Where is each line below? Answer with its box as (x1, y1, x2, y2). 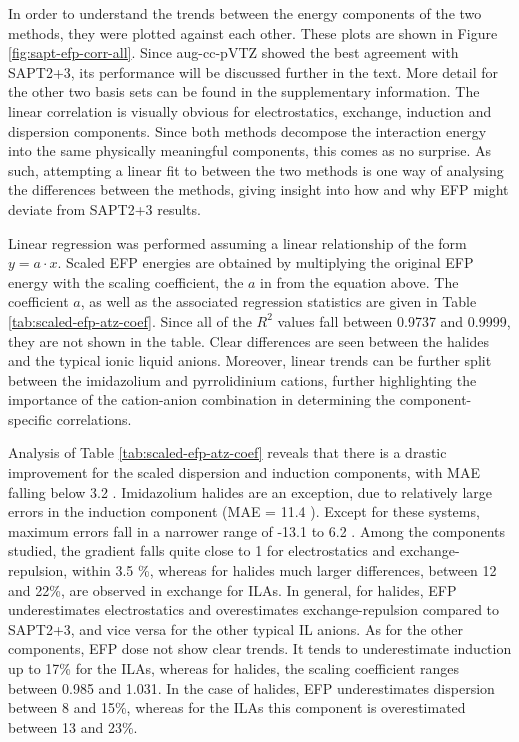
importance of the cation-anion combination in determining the (8, 389, 396, 410)
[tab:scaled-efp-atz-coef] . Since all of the (8, 310, 252, 331)
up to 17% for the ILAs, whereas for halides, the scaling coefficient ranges (8, 658, 460, 678)
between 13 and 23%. (8, 716, 138, 737)
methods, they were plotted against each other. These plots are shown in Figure (8, 22, 498, 43)
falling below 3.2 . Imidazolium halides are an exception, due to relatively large (8, 481, 492, 502)
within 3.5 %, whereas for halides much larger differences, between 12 (71, 560, 497, 581)
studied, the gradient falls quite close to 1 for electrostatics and (8, 540, 396, 561)
